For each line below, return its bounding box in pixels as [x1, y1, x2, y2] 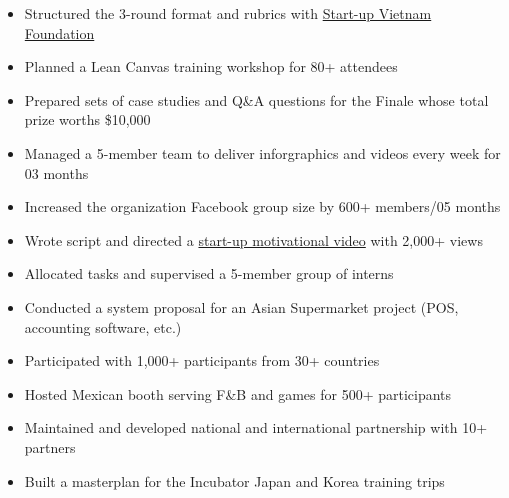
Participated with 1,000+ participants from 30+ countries [24, 350, 380, 371]
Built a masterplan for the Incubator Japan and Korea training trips [24, 470, 445, 491]
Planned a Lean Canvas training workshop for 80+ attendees [24, 56, 398, 77]
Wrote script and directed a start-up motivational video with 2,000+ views [24, 229, 483, 250]
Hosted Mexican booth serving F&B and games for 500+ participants [24, 383, 452, 404]
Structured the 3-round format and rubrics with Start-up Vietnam [24, 3, 432, 23]
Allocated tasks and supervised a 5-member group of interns [24, 263, 394, 284]
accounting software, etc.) [24, 316, 182, 337]
